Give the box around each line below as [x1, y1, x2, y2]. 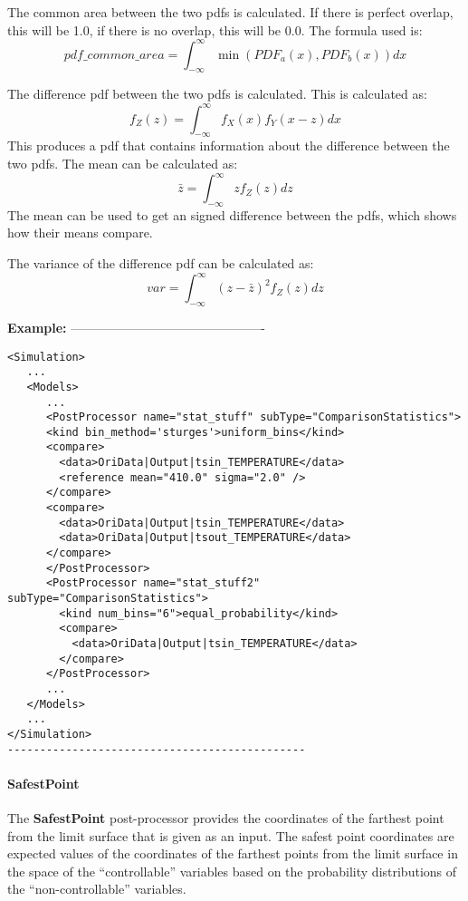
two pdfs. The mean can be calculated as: [7, 153, 238, 172]
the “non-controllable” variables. [7, 879, 186, 898]
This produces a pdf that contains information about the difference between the [7, 136, 450, 155]
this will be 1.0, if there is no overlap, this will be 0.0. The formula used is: [7, 20, 423, 39]
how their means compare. [7, 223, 153, 242]
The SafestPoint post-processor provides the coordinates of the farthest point [7, 809, 444, 828]
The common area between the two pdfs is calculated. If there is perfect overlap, [7, 3, 454, 21]
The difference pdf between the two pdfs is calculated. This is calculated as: [7, 84, 427, 103]
